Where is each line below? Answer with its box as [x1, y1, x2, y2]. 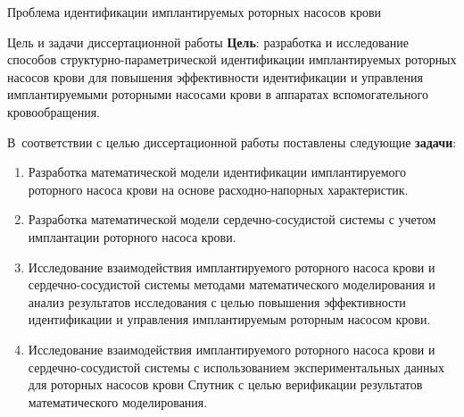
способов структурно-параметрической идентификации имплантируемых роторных [7, 50, 457, 69]
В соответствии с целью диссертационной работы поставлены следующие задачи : [7, 132, 457, 151]
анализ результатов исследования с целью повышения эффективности [28, 292, 406, 311]
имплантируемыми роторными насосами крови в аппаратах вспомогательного [7, 85, 428, 104]
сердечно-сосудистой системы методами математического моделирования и [28, 275, 435, 294]
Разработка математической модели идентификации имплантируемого [28, 163, 406, 181]
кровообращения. [7, 102, 100, 121]
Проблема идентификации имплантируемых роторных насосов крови [7, 3, 382, 21]
